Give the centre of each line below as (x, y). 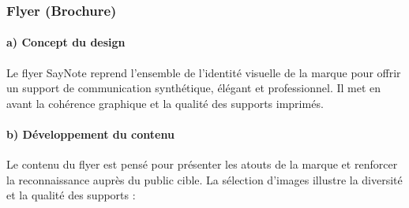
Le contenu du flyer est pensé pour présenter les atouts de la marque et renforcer (202, 164)
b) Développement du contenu (90, 134)
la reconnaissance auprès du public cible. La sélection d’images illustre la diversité (204, 179)
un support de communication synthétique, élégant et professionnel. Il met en (194, 88)
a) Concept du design (66, 42)
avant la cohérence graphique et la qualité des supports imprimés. (165, 103)
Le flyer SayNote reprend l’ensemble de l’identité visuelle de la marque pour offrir (204, 72)
